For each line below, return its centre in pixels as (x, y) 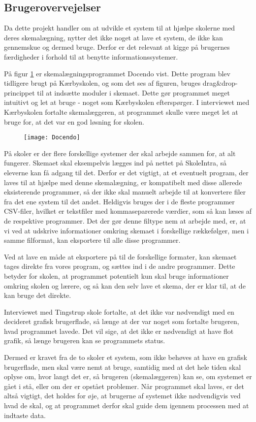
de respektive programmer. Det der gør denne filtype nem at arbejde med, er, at (125, 220)
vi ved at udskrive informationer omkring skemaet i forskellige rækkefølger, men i (127, 230)
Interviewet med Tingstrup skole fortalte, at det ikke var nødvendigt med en (119, 311)
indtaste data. (25, 415)
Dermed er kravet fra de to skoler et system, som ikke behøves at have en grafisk (126, 357)
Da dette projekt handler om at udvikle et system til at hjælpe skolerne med (120, 28)
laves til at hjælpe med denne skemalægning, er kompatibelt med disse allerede (123, 182)
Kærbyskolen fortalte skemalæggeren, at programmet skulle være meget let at (121, 112)
